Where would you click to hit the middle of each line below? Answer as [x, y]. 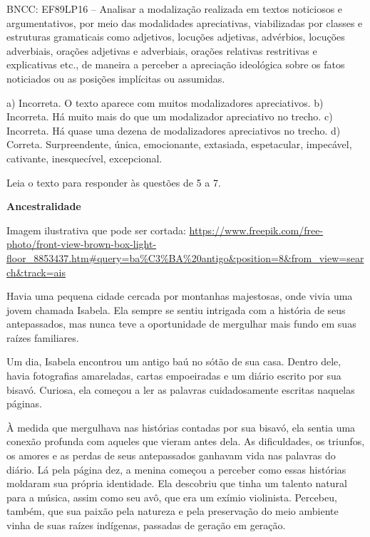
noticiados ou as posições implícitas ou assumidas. [116, 78]
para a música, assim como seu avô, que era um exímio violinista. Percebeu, [172, 497]
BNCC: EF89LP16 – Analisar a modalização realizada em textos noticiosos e [175, 9]
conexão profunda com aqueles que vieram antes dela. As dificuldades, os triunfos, [186, 441]
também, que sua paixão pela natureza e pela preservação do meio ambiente [173, 511]
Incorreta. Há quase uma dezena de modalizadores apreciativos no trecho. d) [174, 130]
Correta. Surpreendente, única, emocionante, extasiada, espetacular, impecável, [179, 144]
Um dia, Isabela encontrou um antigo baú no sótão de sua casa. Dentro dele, [174, 361]
